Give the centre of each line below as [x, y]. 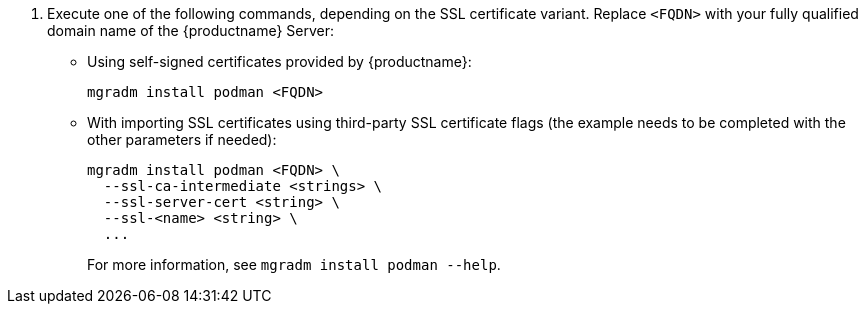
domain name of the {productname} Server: [191, 30]
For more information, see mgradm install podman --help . [294, 264]
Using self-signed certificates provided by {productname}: [279, 61]
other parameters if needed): [182, 139]
